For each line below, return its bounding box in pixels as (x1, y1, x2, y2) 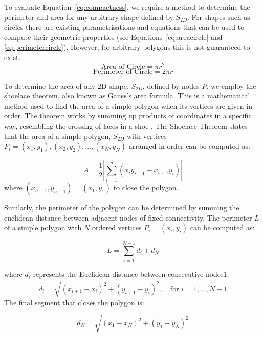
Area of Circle (101, 63, 145, 70)
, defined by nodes (142, 80, 200, 91)
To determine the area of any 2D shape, (4, 80, 129, 91)
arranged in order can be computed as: (128, 141, 250, 151)
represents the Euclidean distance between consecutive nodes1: (33, 268, 229, 279)
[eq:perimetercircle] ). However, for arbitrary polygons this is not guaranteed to (4, 42, 250, 52)
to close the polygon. (113, 182, 179, 193)
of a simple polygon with (4, 222, 82, 233)
